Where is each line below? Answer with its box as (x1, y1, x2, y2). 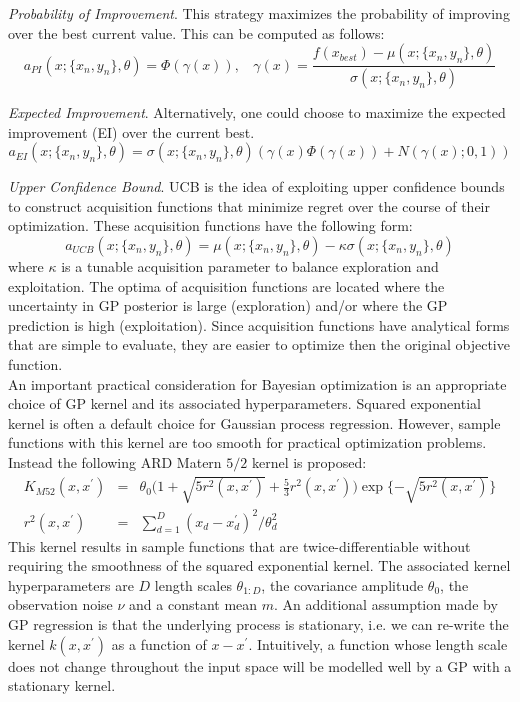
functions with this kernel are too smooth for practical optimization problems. (8, 432, 487, 453)
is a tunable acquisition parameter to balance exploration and (61, 256, 439, 277)
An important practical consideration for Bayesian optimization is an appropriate (8, 373, 507, 394)
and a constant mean (129, 594, 258, 615)
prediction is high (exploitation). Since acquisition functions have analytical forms (8, 314, 510, 335)
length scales (154, 574, 232, 595)
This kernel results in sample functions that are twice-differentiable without (8, 535, 471, 556)
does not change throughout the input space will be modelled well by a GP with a (8, 655, 512, 676)
